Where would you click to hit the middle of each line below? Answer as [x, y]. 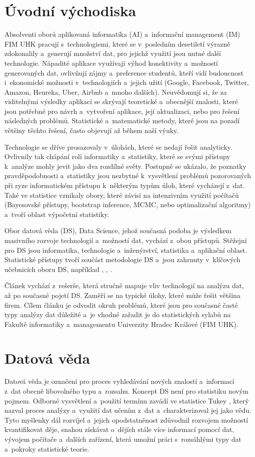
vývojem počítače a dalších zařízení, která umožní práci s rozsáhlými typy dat [123, 439]
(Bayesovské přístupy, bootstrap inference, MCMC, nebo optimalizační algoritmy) [128, 204]
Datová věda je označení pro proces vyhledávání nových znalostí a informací [119, 381]
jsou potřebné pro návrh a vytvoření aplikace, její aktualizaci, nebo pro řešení [122, 111]
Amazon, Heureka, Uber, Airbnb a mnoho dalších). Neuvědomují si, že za [116, 92]
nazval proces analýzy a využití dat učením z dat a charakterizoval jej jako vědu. [128, 410]
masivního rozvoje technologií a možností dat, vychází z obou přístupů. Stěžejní [126, 240]
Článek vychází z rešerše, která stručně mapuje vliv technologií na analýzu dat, [124, 285]
